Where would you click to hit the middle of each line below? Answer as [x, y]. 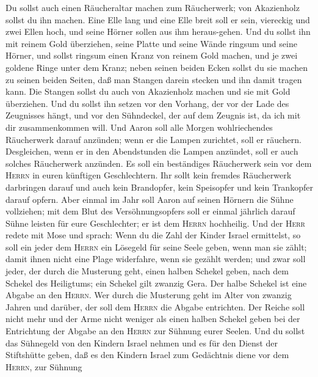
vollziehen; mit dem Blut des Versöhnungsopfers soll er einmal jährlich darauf [150, 211]
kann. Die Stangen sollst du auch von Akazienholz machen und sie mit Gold [148, 91]
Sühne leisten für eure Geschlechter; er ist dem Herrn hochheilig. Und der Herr [155, 223]
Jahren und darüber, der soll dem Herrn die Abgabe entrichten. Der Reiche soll [155, 306]
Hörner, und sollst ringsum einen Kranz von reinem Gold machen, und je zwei [152, 55]
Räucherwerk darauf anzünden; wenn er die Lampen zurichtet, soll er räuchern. [154, 139]
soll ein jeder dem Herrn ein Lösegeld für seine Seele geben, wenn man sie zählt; [156, 247]
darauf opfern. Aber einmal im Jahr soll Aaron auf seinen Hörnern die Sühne [150, 199]
